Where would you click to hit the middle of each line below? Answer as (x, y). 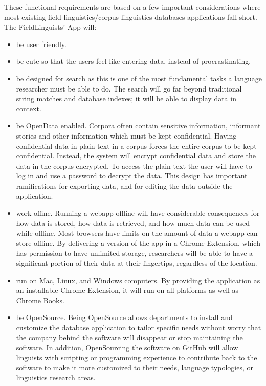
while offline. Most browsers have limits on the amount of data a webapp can (137, 233)
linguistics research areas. (56, 377)
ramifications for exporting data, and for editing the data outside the (124, 185)
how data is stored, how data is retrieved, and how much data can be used (133, 223)
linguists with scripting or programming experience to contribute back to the (137, 357)
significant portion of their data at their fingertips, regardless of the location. (137, 263)
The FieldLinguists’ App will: (50, 27)
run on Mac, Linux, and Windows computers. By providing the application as (138, 280)
